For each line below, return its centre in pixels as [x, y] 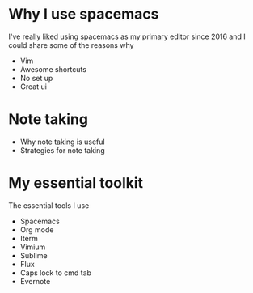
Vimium [33, 247]
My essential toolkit [76, 183]
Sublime [34, 255]
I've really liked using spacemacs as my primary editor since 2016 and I [127, 36]
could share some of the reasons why [71, 45]
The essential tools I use [49, 205]
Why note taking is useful [62, 142]
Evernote [35, 281]
